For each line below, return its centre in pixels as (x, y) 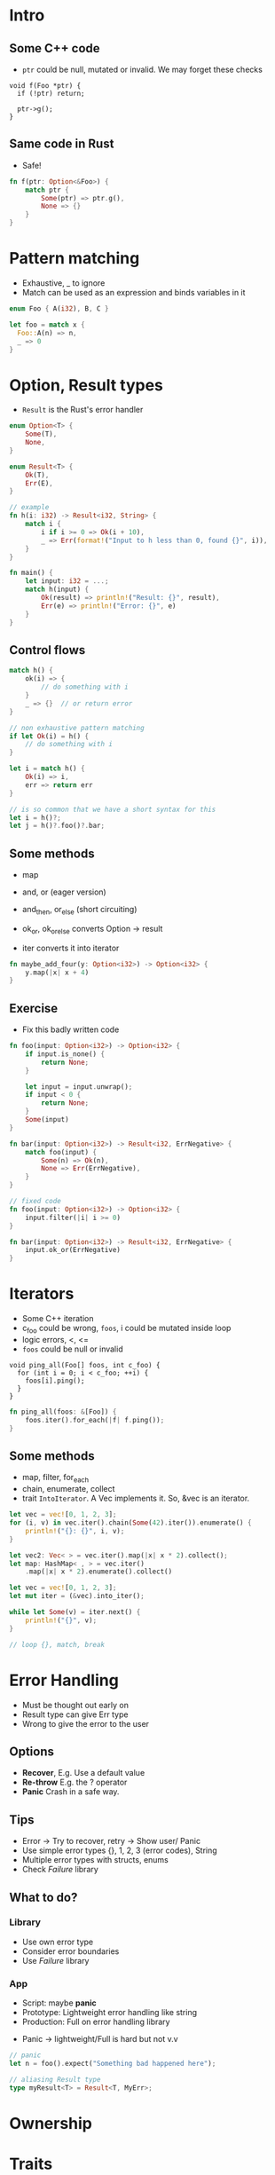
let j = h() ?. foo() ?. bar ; (57, 826)
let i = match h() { (47, 768)
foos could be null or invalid (72, 1349)
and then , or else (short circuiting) (79, 910)
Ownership (51, 2123)
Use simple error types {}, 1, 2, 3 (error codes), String (119, 1850)
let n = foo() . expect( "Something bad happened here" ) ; (113, 2063)
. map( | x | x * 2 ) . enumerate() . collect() (99, 1572)
